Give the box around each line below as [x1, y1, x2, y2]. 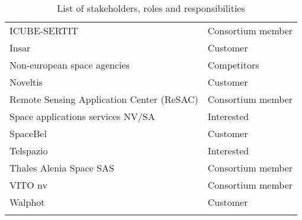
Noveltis [9, 75, 43, 89]
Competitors [207, 58, 259, 72]
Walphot [9, 195, 45, 209]
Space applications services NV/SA [9, 109, 155, 123]
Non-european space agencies [9, 58, 130, 72]
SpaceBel [9, 127, 47, 140]
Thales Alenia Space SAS [9, 161, 114, 174]
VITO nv [9, 178, 48, 192]
